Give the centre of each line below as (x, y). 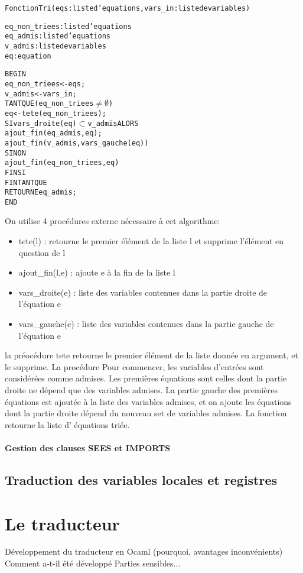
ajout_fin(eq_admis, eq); (53, 133)
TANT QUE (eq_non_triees (49, 104)
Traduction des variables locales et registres (141, 479)
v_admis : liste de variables (56, 46)
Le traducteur (62, 523)
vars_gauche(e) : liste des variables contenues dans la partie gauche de (146, 324)
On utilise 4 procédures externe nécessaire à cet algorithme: (113, 221)
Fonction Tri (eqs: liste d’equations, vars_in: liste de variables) (128, 8)
